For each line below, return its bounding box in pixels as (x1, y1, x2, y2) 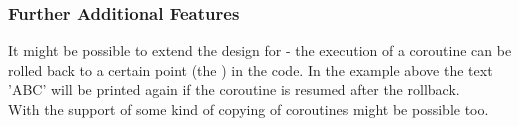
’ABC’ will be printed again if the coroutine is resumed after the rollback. (8, 79, 460, 100)
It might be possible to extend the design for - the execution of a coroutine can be (8, 40, 512, 61)
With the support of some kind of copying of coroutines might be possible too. (8, 99, 489, 119)
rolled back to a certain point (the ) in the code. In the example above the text (8, 59, 493, 80)
